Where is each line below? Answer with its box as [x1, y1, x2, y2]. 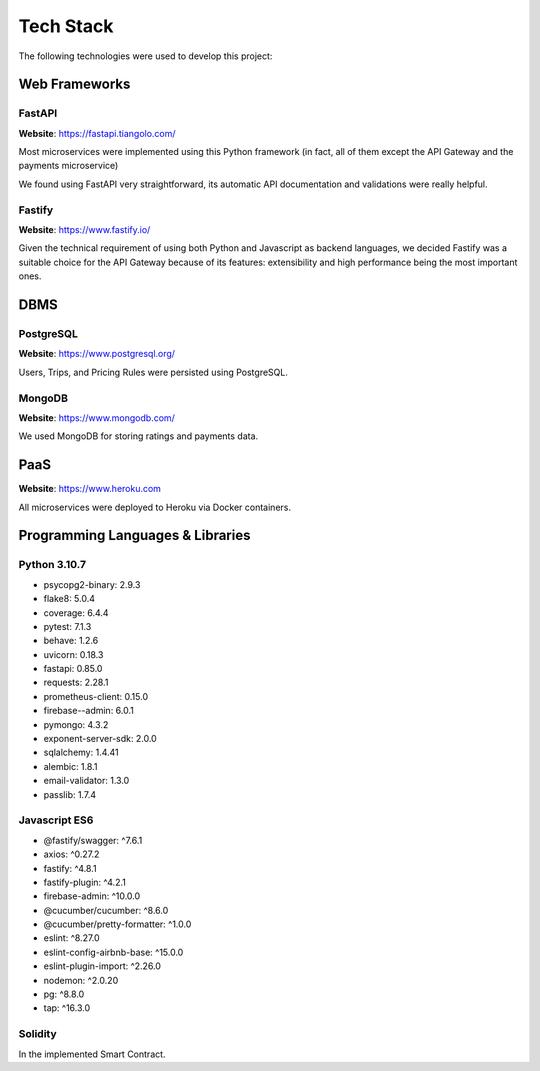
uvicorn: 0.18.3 [43, 648, 104, 660]
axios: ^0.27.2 [43, 848, 100, 860]
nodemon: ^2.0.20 [43, 974, 119, 986]
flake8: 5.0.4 [43, 593, 95, 605]
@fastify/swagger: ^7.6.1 [43, 834, 143, 846]
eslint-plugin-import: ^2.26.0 [43, 960, 162, 972]
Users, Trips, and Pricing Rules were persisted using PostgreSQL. [18, 366, 289, 378]
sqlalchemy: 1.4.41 [43, 746, 119, 759]
